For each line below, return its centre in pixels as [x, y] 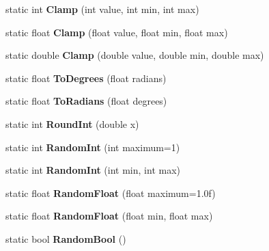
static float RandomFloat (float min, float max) [109, 216]
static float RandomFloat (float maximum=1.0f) [111, 193]
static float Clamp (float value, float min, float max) [117, 32]
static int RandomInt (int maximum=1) [93, 147]
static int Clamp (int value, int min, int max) [102, 9]
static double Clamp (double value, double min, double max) [135, 55]
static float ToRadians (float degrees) [86, 101]
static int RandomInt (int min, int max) [93, 170]
